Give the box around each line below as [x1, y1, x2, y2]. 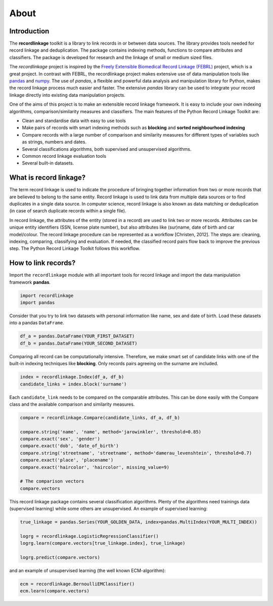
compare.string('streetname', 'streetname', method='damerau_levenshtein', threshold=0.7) [20, 450, 252, 456]
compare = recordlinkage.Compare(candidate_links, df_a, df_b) [20, 415, 180, 420]
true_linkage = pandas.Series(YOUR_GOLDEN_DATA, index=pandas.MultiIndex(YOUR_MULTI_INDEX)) [20, 519, 257, 525]
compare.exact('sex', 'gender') [20, 436, 101, 442]
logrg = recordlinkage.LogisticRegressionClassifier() [20, 533, 159, 539]
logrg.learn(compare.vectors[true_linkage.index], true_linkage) [20, 540, 186, 546]
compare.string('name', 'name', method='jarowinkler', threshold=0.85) [20, 429, 202, 435]
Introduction [9, 27, 50, 35]
